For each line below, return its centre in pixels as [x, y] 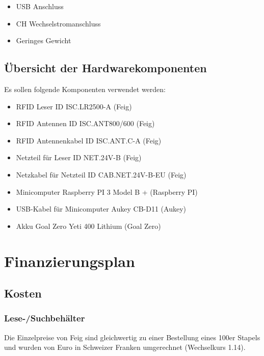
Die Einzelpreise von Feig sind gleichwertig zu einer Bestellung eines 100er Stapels [132, 337]
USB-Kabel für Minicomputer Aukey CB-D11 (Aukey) [101, 209]
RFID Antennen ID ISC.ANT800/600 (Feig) [85, 123]
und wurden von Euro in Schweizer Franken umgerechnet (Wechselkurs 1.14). [125, 347]
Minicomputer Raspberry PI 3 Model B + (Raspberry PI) [107, 191]
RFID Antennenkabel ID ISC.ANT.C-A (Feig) [89, 140]
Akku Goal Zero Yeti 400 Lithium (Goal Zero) [88, 226]
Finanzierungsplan [70, 261]
